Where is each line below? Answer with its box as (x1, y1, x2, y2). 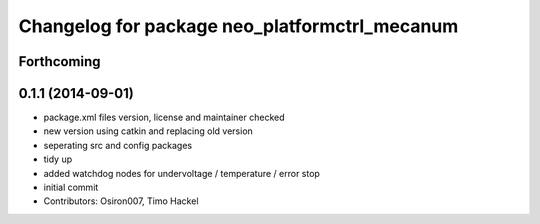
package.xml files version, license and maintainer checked (43, 111, 285, 124)
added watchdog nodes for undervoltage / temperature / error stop (43, 167, 320, 179)
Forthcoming (18, 53, 101, 70)
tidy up (43, 153, 73, 165)
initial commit (43, 181, 99, 194)
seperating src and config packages (43, 139, 193, 151)
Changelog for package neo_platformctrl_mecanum (18, 15, 459, 37)
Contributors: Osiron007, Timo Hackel (43, 195, 199, 207)
